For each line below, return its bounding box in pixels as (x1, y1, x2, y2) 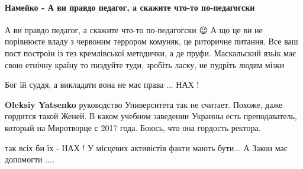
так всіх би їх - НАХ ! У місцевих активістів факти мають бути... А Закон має (5, 141, 288, 154)
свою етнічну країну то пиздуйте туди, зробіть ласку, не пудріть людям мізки (5, 58, 285, 71)
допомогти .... (5, 153, 54, 165)
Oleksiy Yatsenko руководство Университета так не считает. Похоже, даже (5, 98, 283, 110)
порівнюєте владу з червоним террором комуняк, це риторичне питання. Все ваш (5, 35, 298, 47)
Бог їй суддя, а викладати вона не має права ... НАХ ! (5, 78, 199, 91)
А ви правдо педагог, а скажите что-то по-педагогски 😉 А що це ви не (5, 23, 263, 36)
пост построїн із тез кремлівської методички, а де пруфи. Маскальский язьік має (5, 46, 296, 59)
